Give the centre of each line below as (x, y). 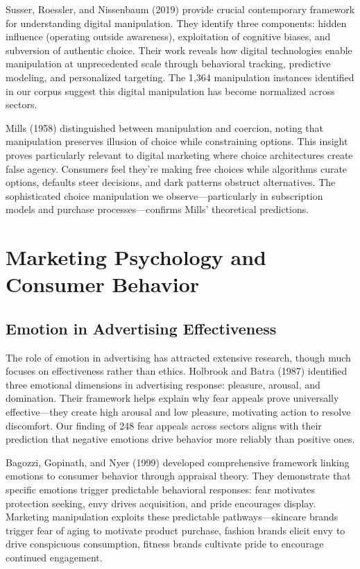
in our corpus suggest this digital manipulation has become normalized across (170, 91)
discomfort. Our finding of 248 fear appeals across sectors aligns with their (164, 425)
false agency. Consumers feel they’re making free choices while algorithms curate (177, 168)
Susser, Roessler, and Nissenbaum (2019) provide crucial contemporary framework (180, 9)
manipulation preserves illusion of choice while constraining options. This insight (177, 141)
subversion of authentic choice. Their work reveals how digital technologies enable (179, 50)
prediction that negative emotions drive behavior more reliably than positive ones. (180, 439)
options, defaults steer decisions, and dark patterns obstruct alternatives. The (171, 182)
